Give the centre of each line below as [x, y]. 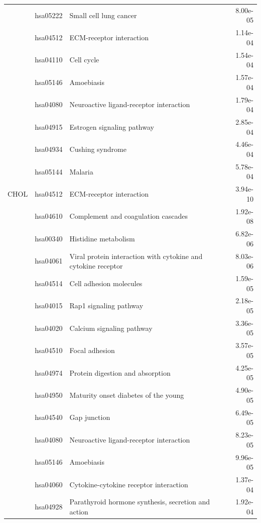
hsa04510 [49, 350]
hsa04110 [49, 60]
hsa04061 [49, 261]
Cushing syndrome [98, 149]
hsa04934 [49, 149]
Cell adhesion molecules [106, 283]
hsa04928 [49, 507]
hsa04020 [49, 328]
